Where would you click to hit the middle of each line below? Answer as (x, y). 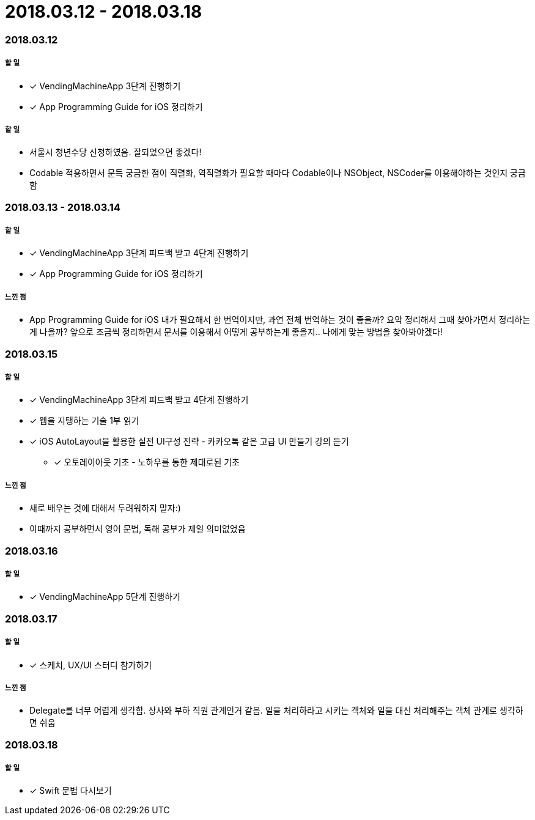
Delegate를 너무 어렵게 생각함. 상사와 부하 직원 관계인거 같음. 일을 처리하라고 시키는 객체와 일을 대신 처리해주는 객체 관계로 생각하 (276, 711)
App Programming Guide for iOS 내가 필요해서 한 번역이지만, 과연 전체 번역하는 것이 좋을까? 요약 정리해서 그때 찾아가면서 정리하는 (280, 320)
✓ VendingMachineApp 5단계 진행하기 (105, 597)
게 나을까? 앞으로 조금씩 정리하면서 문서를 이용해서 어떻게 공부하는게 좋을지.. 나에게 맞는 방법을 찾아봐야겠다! (236, 332)
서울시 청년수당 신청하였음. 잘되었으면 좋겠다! (116, 152)
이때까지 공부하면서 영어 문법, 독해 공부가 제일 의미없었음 (138, 529)
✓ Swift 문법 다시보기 (71, 791)
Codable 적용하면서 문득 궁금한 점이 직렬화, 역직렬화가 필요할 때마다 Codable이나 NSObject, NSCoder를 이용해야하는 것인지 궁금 (278, 173)
